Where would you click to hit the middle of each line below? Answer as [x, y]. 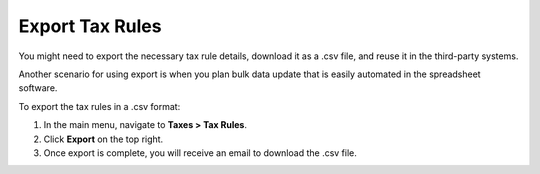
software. [38, 88]
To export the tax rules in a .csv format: [99, 106]
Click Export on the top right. [103, 139]
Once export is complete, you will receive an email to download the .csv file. [200, 152]
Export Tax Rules [90, 26]
